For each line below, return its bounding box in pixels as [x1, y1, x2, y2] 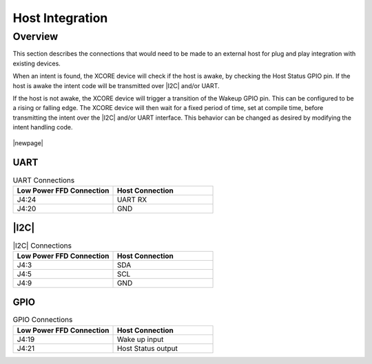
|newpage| [12, 138, 44, 147]
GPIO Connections [12, 315, 73, 325]
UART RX [116, 195, 147, 204]
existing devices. [12, 59, 61, 67]
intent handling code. [12, 123, 73, 131]
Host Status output [116, 343, 178, 353]
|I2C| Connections [12, 241, 72, 250]
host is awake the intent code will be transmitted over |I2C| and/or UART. [12, 81, 220, 89]
